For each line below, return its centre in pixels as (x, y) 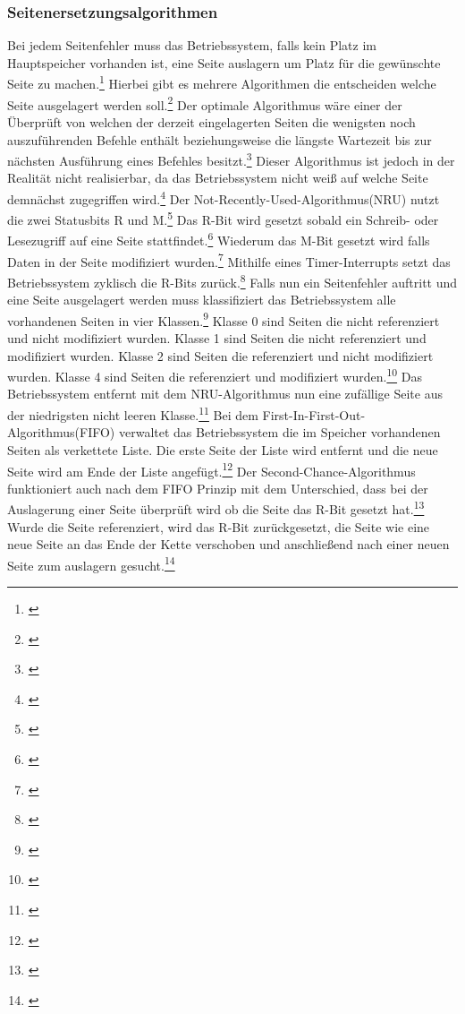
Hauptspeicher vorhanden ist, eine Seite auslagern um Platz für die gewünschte (224, 62)
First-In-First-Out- (314, 414)
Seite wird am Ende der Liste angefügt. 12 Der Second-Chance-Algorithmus (211, 469)
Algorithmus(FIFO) (61, 432)
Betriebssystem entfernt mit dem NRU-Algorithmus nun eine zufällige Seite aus (225, 394)
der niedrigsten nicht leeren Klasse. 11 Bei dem (133, 413)
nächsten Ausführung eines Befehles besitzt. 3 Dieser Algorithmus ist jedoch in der (231, 159)
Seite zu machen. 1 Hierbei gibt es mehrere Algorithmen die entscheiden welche (222, 82)
